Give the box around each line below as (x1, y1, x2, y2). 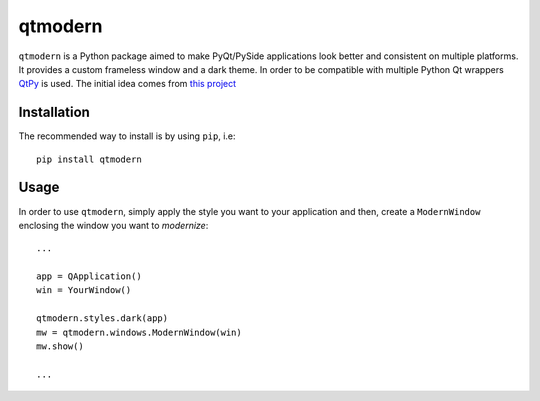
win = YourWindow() (36, 285, 132, 296)
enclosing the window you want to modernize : (18, 219, 209, 231)
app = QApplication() (36, 271, 142, 282)
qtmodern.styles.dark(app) (36, 313, 169, 324)
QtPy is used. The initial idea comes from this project (18, 78, 237, 90)
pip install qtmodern (36, 153, 142, 165)
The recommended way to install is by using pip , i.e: (18, 130, 236, 142)
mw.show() (36, 341, 84, 352)
